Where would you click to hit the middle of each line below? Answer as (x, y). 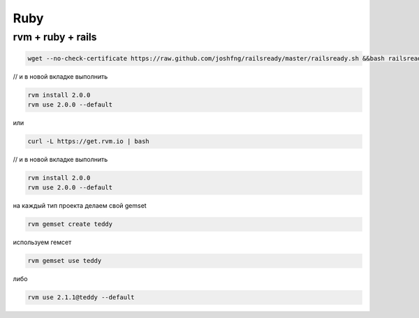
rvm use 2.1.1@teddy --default (81, 297)
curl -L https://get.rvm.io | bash (88, 142)
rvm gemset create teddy (70, 224)
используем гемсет (42, 242)
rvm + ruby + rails (55, 37)
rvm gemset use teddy (65, 261)
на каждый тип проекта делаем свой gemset (80, 206)
